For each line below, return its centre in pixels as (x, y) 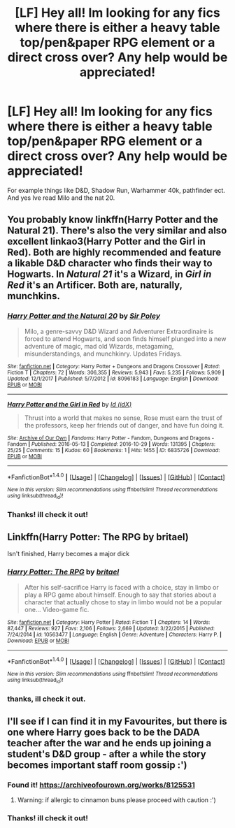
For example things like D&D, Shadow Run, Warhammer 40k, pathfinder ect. (116, 190)
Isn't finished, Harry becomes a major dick (69, 554)
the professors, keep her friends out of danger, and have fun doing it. (124, 425)
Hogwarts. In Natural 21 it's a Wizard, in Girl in (109, 274)
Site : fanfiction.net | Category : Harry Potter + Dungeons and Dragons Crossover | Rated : (114, 366)
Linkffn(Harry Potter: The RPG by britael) (98, 537)
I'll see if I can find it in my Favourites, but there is (117, 721)
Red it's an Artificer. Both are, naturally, (95, 285)
